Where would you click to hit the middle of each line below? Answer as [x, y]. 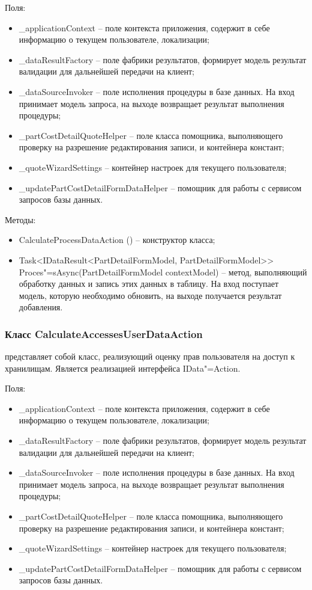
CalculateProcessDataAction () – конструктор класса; [117, 240]
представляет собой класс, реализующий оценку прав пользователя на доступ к [150, 356]
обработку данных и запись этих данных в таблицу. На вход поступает [149, 284]
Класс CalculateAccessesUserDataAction [104, 333]
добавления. [41, 307]
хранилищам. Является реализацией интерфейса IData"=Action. [123, 368]
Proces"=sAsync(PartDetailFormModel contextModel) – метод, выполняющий [163, 272]
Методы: [20, 219]
